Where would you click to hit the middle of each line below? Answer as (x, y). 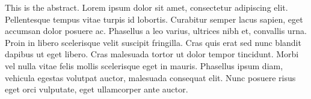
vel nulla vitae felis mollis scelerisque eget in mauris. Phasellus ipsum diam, (144, 65)
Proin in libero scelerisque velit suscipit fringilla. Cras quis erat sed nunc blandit (153, 42)
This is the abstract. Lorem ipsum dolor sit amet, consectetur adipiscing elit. (146, 7)
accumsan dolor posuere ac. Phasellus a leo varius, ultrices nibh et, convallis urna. (156, 31)
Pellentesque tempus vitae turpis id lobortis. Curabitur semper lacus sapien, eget (154, 19)
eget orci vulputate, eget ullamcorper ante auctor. (97, 89)
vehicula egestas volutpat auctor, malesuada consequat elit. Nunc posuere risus (150, 77)
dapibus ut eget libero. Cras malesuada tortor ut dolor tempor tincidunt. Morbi (152, 54)
